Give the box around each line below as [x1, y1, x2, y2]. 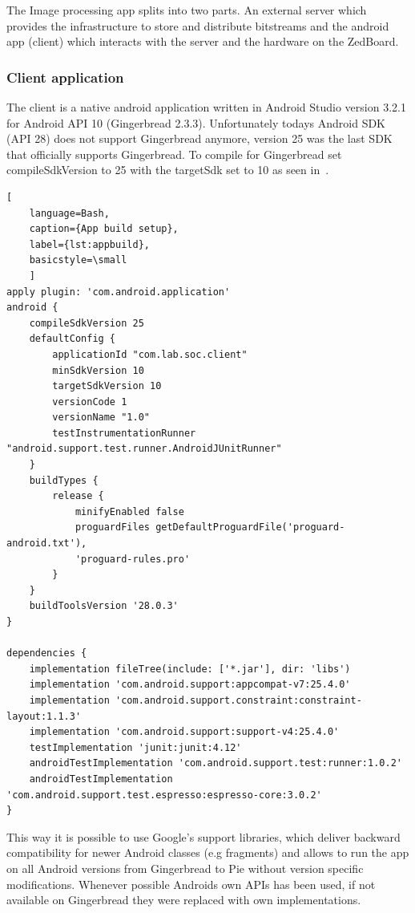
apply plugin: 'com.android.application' [6, 286, 231, 298]
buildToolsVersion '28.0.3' [29, 600, 179, 612]
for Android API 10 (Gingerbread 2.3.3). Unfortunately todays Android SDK [6, 114, 386, 131]
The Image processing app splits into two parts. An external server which [6, 2, 367, 18]
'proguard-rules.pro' [75, 553, 191, 565]
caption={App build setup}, [29, 223, 179, 235]
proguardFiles [75, 521, 150, 534]
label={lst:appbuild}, [29, 238, 150, 250]
